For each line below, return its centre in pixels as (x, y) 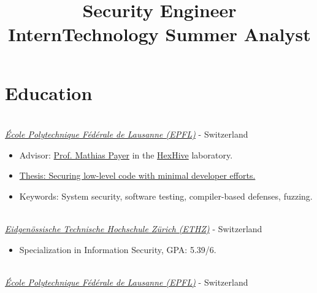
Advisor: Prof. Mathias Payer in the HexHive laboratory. (126, 154)
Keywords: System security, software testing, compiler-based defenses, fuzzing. (166, 196)
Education (49, 92)
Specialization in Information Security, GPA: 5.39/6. (118, 249)
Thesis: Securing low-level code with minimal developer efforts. (137, 175)
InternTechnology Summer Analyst (159, 34)
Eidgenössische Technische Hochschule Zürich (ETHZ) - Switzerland (134, 229)
